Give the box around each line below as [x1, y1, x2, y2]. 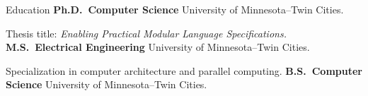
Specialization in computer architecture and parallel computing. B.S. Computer [6, 63, 362, 78]
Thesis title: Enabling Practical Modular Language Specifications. [6, 25, 287, 40]
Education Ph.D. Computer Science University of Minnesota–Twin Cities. [6, 2, 344, 16]
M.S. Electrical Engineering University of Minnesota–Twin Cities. [6, 40, 310, 54]
